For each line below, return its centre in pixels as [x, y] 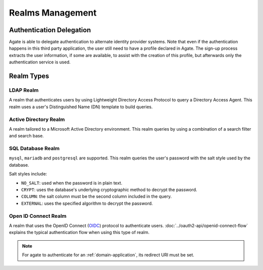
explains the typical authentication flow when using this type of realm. [79, 232]
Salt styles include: [28, 174]
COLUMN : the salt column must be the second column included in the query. [96, 196]
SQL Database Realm [34, 149]
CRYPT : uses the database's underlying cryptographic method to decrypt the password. [109, 190]
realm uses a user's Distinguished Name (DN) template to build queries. [81, 107]
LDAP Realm [24, 90]
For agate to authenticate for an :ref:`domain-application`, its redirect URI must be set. [108, 255]
